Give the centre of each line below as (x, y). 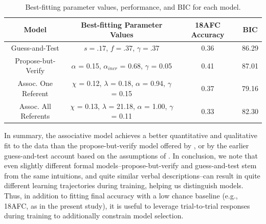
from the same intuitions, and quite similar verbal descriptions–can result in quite (132, 175)
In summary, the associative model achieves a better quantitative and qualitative (131, 135)
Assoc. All (35, 106)
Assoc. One (35, 83)
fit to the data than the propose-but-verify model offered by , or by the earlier (127, 145)
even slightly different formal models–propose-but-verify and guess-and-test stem (130, 165)
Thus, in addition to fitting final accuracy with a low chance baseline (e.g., (121, 195)
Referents (35, 116)
